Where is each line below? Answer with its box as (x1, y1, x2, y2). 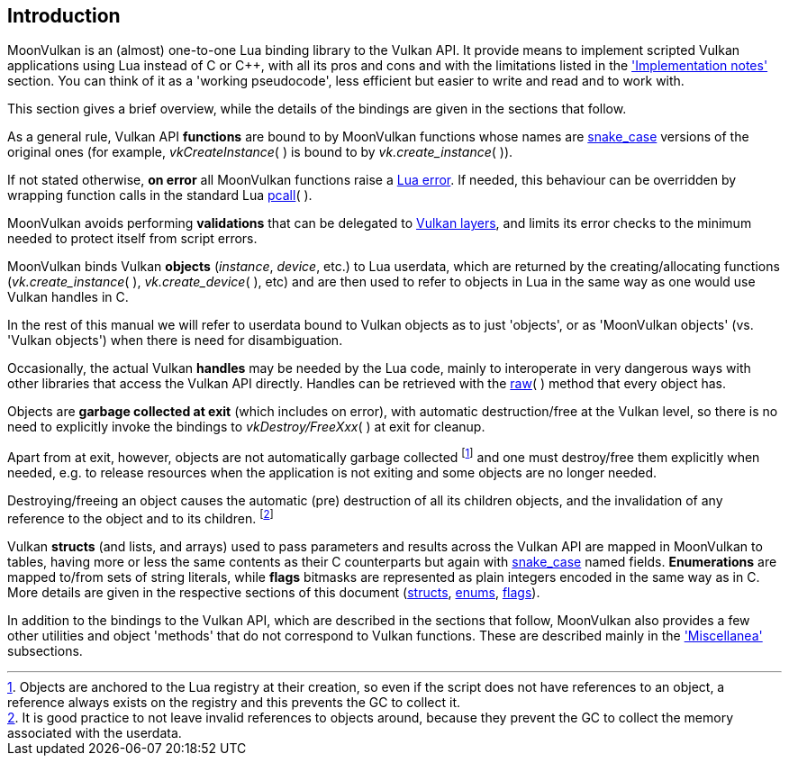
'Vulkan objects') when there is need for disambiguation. (7, 332, 343, 349)
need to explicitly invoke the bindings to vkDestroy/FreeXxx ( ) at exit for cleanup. (7, 419, 485, 435)
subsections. (7, 642, 83, 659)
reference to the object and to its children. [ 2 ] (7, 508, 274, 526)
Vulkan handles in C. (7, 289, 129, 305)
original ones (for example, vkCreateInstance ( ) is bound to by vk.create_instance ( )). (7, 144, 513, 160)
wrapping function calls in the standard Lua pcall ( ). (7, 187, 313, 204)
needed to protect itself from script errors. (7, 231, 258, 247)
